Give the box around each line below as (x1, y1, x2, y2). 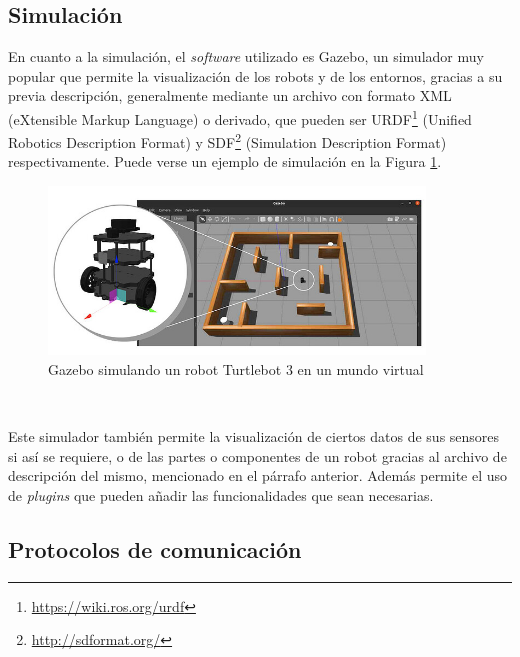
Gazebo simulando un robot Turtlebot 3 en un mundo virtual (48, 358, 424, 379)
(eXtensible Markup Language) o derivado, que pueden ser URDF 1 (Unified (8, 105, 472, 129)
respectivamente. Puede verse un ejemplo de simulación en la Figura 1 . (8, 151, 442, 172)
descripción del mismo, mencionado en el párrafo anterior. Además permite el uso (8, 465, 508, 486)
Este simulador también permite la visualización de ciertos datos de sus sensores (8, 426, 500, 447)
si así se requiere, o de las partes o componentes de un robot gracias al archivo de (8, 445, 507, 466)
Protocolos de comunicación (8, 533, 302, 564)
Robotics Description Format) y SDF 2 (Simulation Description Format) (8, 129, 447, 152)
